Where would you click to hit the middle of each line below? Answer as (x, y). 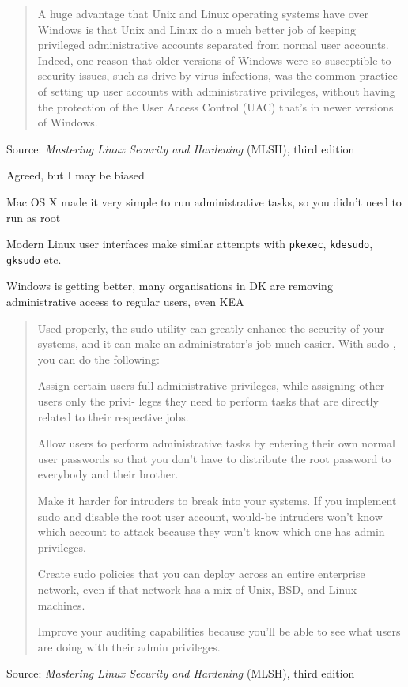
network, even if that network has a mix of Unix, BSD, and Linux (197, 589)
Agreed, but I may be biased (76, 175)
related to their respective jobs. (113, 416)
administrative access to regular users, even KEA (125, 302)
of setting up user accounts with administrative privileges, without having (216, 91)
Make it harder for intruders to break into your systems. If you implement (217, 500)
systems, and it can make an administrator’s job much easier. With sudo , (217, 343)
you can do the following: (98, 359)
